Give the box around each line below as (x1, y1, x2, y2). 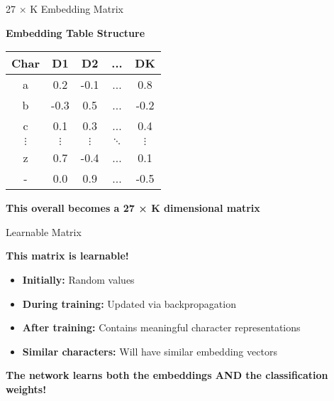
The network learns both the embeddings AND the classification (6, 368, 328, 383)
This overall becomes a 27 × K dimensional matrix (6, 200, 260, 215)
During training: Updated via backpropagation (22, 296, 236, 311)
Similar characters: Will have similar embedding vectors (22, 343, 277, 358)
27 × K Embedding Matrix (6, 1, 123, 16)
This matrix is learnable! (6, 248, 129, 263)
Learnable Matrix (6, 224, 82, 239)
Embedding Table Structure (6, 25, 145, 40)
